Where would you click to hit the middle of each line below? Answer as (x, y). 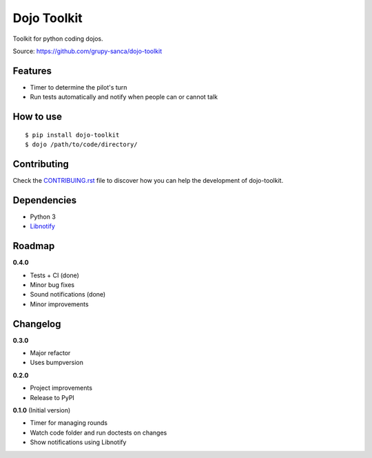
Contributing (41, 164)
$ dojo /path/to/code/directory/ (81, 145)
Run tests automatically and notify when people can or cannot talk (124, 97)
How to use (37, 117)
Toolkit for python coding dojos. (58, 39)
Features (32, 71)
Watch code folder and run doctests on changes (99, 432)
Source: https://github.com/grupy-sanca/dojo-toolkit (87, 51)
